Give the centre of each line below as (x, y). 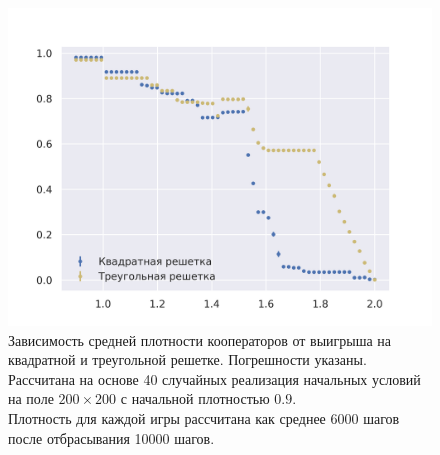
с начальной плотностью (195, 398)
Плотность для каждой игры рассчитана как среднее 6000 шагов (204, 417)
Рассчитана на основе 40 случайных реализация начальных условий (214, 378)
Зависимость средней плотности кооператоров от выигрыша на (200, 339)
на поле (31, 398)
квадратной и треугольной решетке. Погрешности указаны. (187, 359)
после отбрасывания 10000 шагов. (111, 437)
